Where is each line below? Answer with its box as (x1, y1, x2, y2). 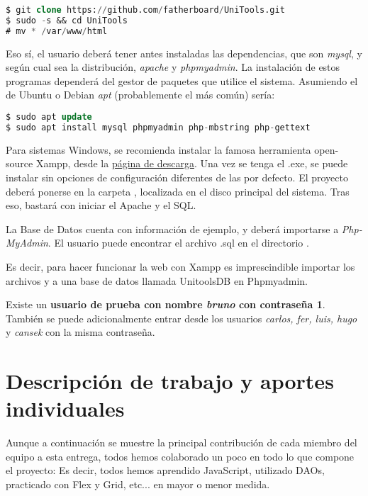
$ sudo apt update (6, 112, 92, 122)
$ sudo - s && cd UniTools (6, 15, 128, 26)
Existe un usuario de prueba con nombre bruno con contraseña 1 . (6, 297, 325, 312)
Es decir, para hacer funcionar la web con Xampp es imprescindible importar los (6, 259, 355, 274)
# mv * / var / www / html (6, 26, 108, 36)
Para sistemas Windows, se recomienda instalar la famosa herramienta (6, 142, 311, 157)
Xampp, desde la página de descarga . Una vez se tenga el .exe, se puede (35, 156, 348, 171)
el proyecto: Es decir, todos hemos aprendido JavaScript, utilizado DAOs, (6, 463, 325, 478)
